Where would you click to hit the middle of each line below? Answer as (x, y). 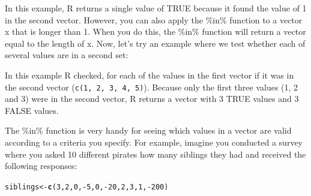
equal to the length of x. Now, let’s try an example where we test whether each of (155, 43)
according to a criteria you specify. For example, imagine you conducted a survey (154, 142)
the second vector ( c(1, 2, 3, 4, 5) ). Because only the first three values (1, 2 (152, 87)
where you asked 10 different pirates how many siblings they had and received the (155, 154)
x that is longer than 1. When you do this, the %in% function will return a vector (155, 31)
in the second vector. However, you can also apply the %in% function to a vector (154, 19)
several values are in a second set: (67, 55)
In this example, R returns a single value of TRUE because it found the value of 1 (156, 8)
